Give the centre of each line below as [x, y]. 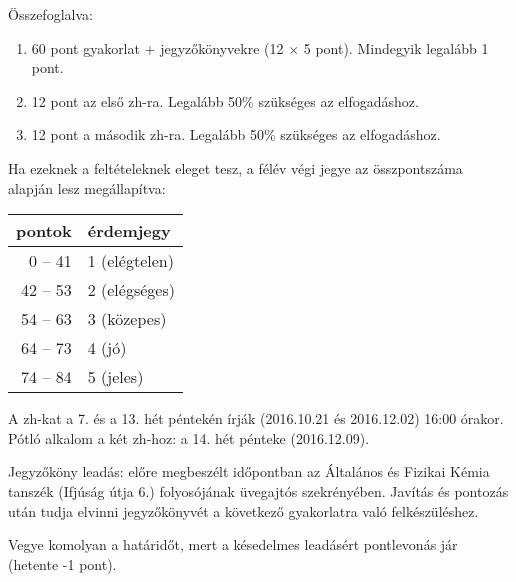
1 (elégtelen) [130, 261]
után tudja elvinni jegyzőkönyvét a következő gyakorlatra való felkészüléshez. [243, 510]
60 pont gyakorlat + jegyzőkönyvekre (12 [157, 47]
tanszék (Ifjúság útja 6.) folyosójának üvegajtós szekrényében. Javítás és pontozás [258, 490]
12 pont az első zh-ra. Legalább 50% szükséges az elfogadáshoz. [225, 100]
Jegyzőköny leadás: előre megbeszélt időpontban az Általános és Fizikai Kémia [249, 471]
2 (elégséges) [131, 290]
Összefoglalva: [50, 14]
